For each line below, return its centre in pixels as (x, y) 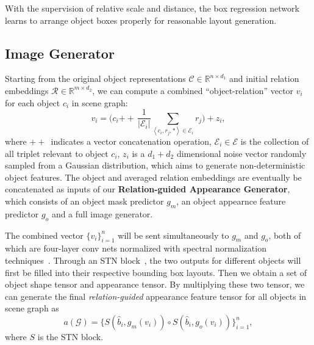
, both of (285, 235)
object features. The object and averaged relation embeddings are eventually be (153, 177)
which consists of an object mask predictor (84, 201)
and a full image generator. (102, 213)
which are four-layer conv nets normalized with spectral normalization (136, 248)
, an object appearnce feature (231, 201)
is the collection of (275, 141)
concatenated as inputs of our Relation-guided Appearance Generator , (148, 189)
